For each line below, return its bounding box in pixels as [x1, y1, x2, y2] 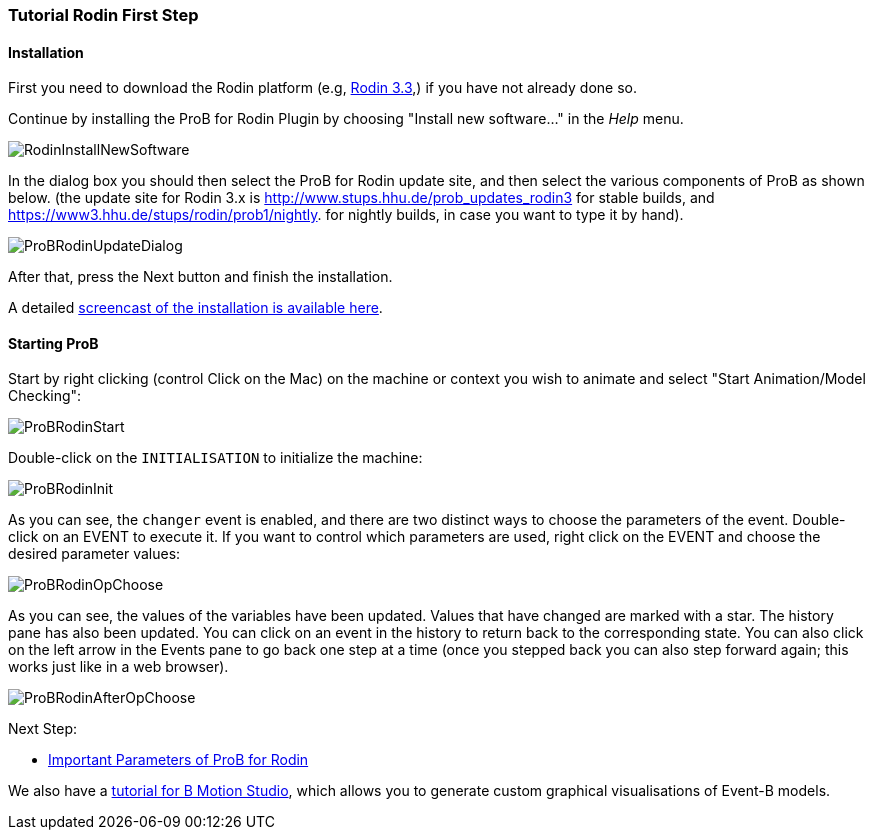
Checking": [8, 387, 82, 405]
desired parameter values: [8, 545, 181, 563]
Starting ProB [8, 334, 99, 352]
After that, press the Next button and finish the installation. [8, 268, 393, 286]
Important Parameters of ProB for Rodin [48, 751, 309, 769]
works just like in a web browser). [8, 658, 229, 676]
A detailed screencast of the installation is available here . [8, 299, 383, 317]
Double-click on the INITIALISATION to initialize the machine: [8, 449, 423, 467]
